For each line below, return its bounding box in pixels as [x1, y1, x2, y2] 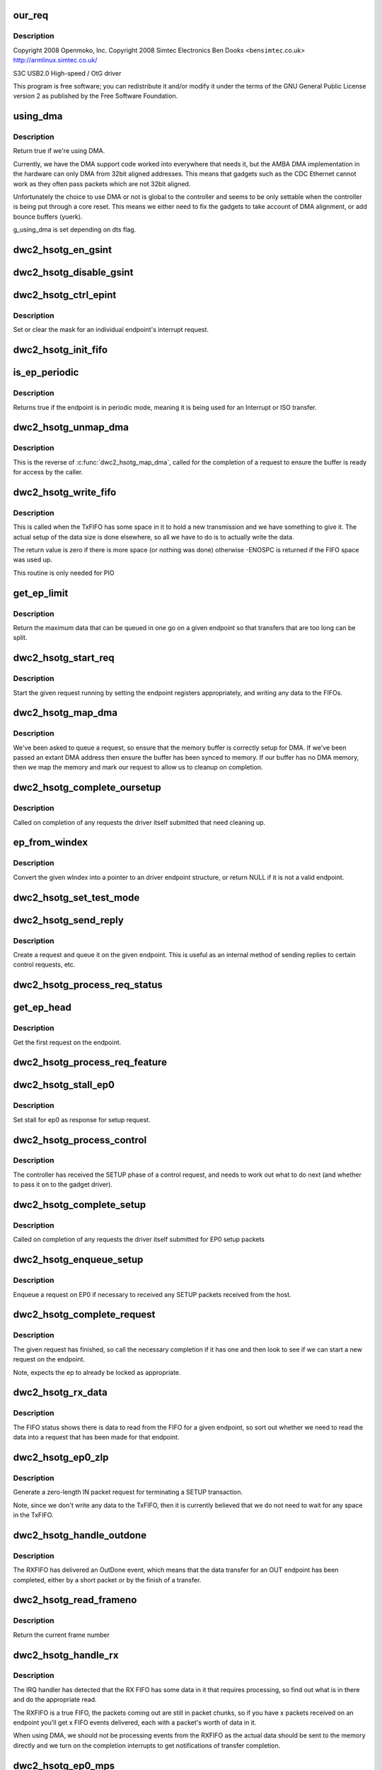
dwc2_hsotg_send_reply [13, 914, 124, 926]
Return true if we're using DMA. [13, 147, 105, 155]
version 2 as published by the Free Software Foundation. [13, 92, 178, 101]
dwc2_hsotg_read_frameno [13, 1594, 137, 1606]
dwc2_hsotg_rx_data [13, 1386, 108, 1398]
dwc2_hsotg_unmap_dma [13, 421, 129, 433]
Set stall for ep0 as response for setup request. [13, 1115, 151, 1124]
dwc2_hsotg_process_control [13, 1134, 147, 1146]
